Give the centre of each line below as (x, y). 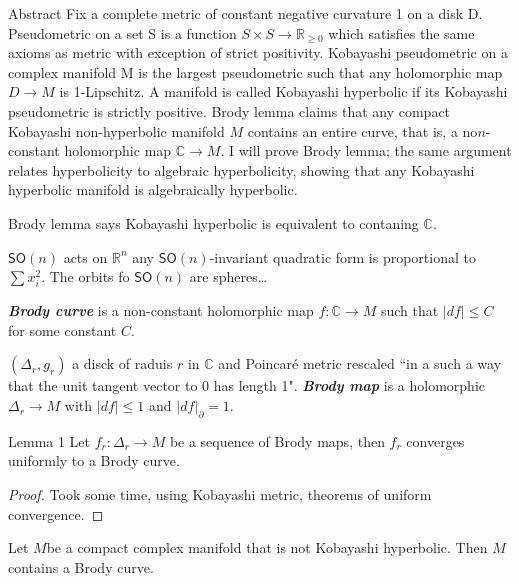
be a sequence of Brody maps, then (277, 440)
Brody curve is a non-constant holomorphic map (161, 310)
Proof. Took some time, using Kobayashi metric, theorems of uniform (220, 494)
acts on (85, 256)
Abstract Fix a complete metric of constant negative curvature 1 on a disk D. (245, 13)
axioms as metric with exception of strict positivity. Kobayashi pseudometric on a (258, 52)
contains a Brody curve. (81, 566)
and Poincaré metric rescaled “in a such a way (360, 363)
